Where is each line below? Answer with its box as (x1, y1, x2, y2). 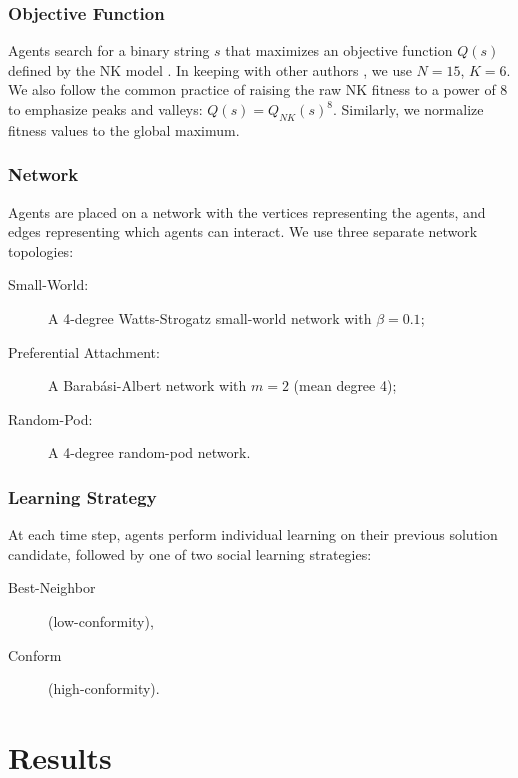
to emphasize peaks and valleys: (8, 99, 203, 119)
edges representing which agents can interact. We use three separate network (8, 221, 478, 242)
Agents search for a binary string (8, 40, 210, 61)
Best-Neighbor (8, 577, 96, 598)
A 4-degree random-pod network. (48, 442, 251, 463)
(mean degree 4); (293, 375, 397, 396)
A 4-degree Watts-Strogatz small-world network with (48, 307, 372, 328)
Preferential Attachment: (8, 341, 160, 362)
